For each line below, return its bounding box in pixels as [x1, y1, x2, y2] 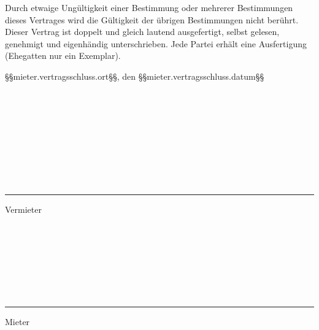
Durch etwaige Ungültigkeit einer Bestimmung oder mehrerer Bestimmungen [5, 1, 293, 13]
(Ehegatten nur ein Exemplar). [5, 49, 121, 62]
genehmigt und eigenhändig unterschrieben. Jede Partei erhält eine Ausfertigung [5, 37, 307, 50]
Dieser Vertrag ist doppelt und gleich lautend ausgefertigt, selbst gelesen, [5, 25, 280, 38]
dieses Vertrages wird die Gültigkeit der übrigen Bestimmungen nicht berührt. [5, 13, 299, 26]
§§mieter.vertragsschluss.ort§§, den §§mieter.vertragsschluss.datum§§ [5, 69, 264, 82]
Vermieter [5, 202, 42, 215]
